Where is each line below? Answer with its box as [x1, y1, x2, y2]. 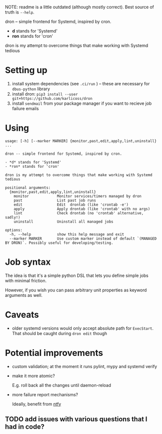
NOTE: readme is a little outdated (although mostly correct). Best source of [5, 4, 154, 10]
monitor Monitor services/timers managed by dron [14, 193, 142, 198]
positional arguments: [5, 185, 51, 190]
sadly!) [5, 215, 21, 220]
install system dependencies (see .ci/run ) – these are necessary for [12, 80, 150, 86]
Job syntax [5, 257, 51, 268]
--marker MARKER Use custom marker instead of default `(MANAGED [9, 236, 157, 241]
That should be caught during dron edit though [12, 330, 107, 336]
